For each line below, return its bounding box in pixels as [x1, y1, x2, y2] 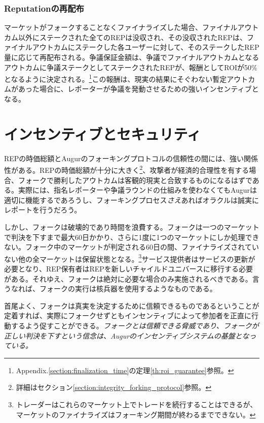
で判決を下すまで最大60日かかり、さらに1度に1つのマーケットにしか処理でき [4, 231, 259, 242]
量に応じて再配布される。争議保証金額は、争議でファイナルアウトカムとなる [4, 52, 259, 62]
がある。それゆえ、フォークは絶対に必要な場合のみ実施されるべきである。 [4, 273, 252, 284]
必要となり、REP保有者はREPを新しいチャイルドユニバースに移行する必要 [4, 263, 253, 274]
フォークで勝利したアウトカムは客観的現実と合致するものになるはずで [18, 174, 252, 185]
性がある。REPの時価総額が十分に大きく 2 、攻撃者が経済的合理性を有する [4, 163, 249, 175]
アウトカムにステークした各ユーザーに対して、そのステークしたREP [32, 42, 259, 52]
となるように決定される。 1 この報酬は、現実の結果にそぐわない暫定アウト [4, 72, 248, 84]
